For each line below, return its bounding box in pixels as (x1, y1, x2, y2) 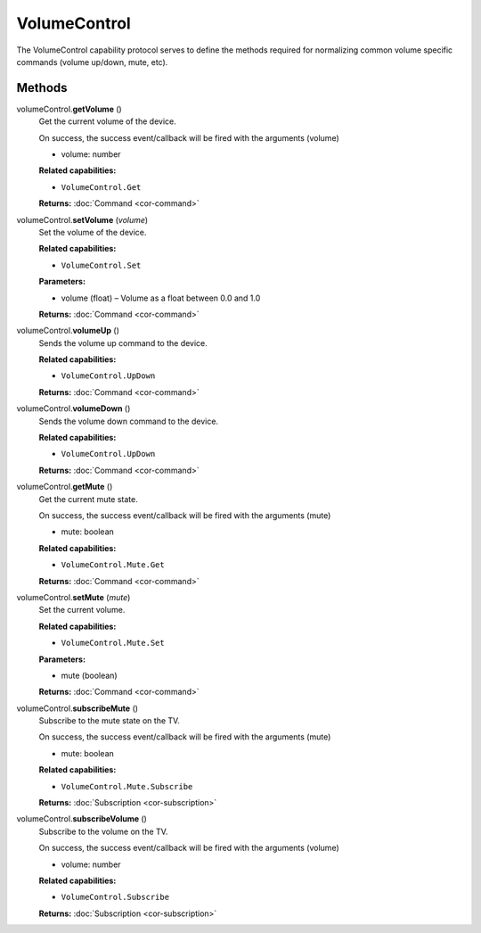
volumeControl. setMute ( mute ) (16, 591, 131, 602)
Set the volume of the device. (38, 227, 147, 237)
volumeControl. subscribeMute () (16, 703, 138, 714)
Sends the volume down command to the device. (38, 416, 218, 426)
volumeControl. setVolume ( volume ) (16, 214, 149, 225)
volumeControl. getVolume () (16, 103, 122, 114)
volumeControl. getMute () (16, 482, 113, 492)
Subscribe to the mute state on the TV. (38, 715, 180, 726)
